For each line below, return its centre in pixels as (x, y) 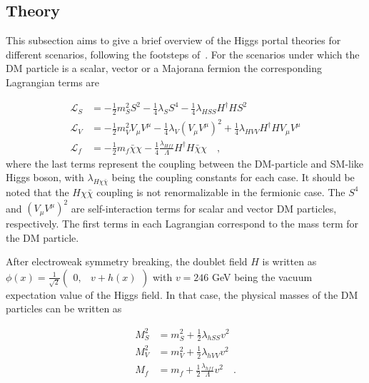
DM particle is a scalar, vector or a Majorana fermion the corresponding (164, 68)
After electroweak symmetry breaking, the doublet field (127, 261)
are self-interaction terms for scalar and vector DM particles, (204, 208)
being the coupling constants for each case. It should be (233, 177)
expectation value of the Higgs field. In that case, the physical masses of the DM (182, 294)
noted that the (37, 191)
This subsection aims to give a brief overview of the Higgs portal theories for (173, 40)
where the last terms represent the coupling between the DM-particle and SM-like (185, 163)
